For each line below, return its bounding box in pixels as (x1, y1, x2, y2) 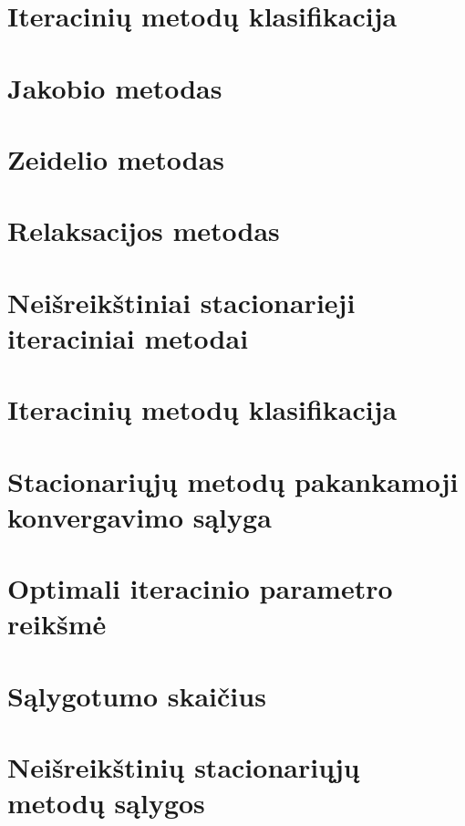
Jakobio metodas (7, 68, 222, 106)
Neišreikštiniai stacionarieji (7, 283, 356, 320)
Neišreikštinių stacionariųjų (7, 748, 360, 786)
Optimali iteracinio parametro (7, 570, 393, 607)
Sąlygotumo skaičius (7, 676, 266, 714)
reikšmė (7, 605, 107, 643)
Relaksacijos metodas (7, 212, 280, 249)
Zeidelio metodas (7, 140, 225, 177)
